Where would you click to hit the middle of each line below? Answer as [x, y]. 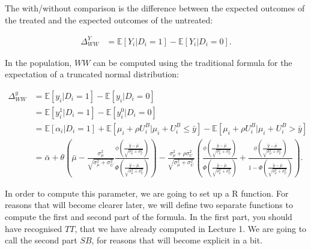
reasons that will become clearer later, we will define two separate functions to [149, 205]
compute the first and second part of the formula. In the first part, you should [149, 216]
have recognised [34, 228]
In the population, [38, 62]
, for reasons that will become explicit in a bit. [177, 240]
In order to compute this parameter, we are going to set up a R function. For [147, 193]
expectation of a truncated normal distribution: [92, 74]
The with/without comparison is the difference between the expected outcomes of [155, 8]
